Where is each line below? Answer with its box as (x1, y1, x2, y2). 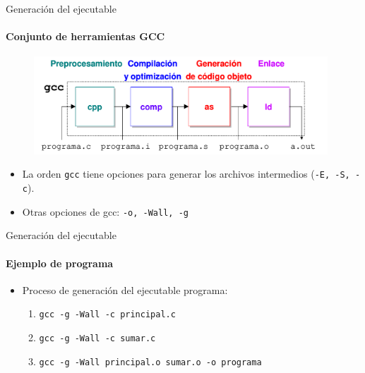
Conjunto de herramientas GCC (6, 29, 165, 44)
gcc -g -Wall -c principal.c (39, 310, 176, 320)
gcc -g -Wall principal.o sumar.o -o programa (39, 357, 262, 367)
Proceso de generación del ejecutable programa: (22, 282, 228, 297)
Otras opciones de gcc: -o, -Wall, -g (22, 204, 189, 219)
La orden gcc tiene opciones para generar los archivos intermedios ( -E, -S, (22, 166, 350, 181)
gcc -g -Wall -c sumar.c (39, 334, 156, 344)
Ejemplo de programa (6, 255, 114, 270)
